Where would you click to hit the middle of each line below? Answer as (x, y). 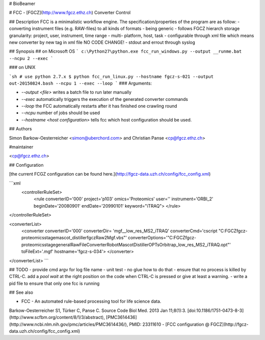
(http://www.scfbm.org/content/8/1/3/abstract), (57, 317)
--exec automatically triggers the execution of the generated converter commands (105, 99)
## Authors (20, 129)
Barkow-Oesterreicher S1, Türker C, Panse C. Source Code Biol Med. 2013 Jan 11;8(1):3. (98, 310)
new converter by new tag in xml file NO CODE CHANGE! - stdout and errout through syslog (102, 42)
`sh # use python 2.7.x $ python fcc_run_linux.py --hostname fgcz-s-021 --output (111, 77)
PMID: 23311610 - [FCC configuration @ (169, 324)
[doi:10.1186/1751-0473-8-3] (215, 310)
